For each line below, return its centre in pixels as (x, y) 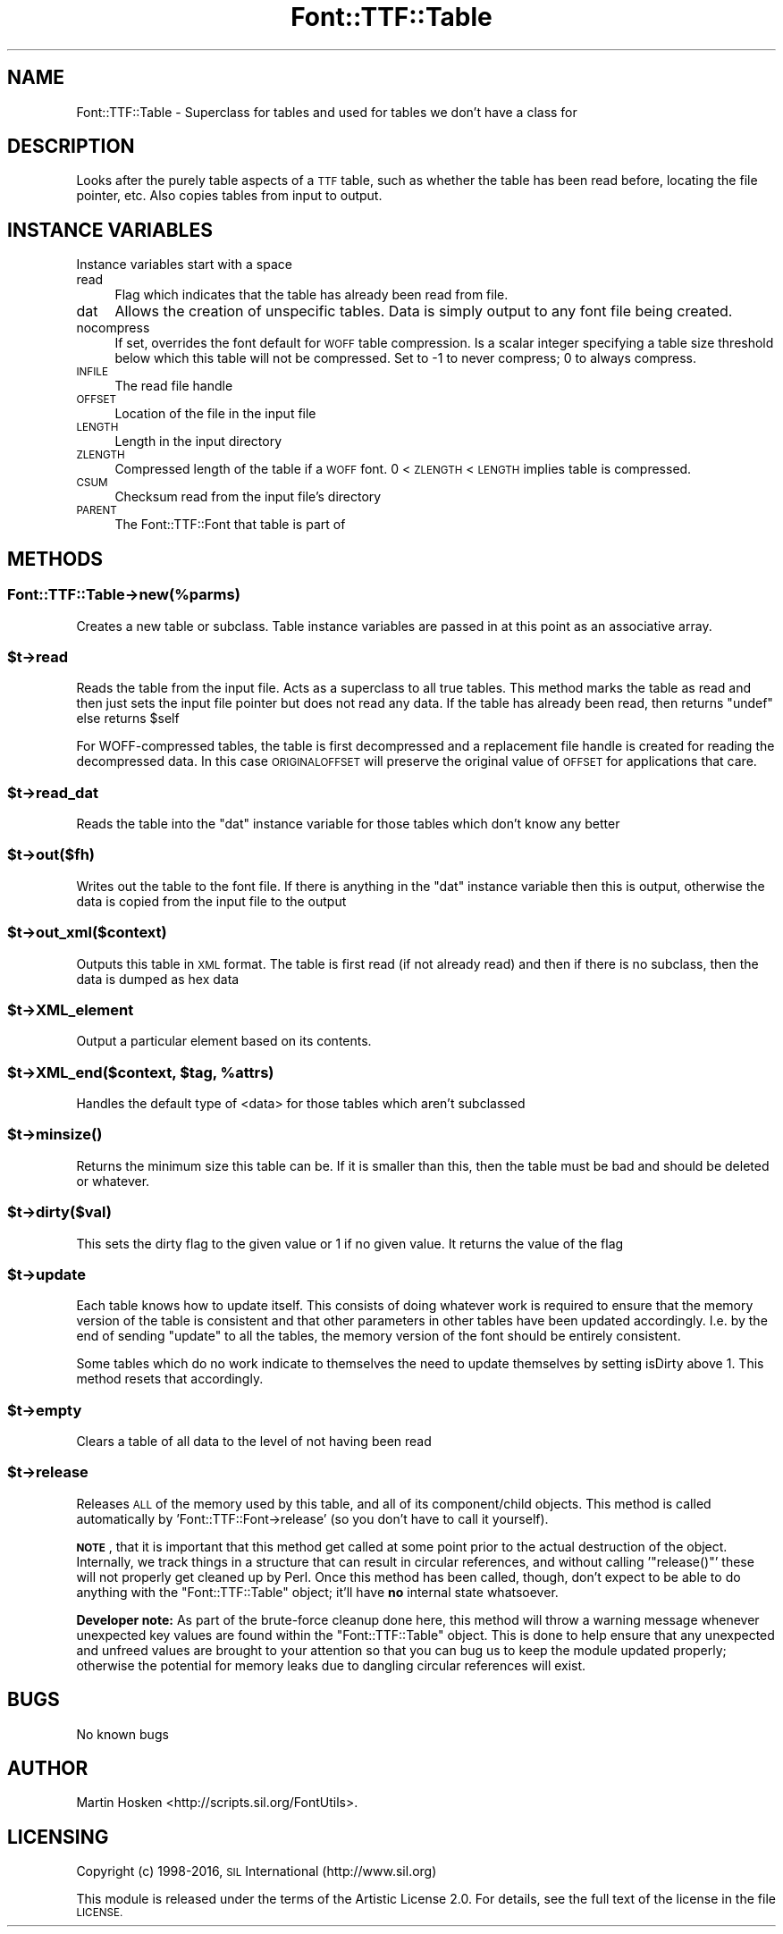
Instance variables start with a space (184, 265)
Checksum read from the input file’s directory (248, 497)
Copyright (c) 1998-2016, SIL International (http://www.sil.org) (257, 1871)
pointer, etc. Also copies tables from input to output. (229, 196)
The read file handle (174, 386)
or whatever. (113, 1181)
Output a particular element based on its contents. (224, 1041)
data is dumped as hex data (158, 979)
